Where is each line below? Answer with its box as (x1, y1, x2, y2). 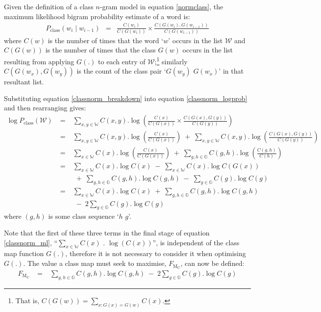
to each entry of (98, 56, 146, 66)
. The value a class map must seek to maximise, (23, 258, 167, 268)
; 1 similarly (154, 55, 188, 66)
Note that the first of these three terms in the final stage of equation (4, 228, 210, 238)
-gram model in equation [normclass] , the (99, 1, 223, 11)
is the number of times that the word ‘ (48, 35, 164, 45)
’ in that (219, 66, 244, 76)
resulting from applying (4, 56, 74, 66)
